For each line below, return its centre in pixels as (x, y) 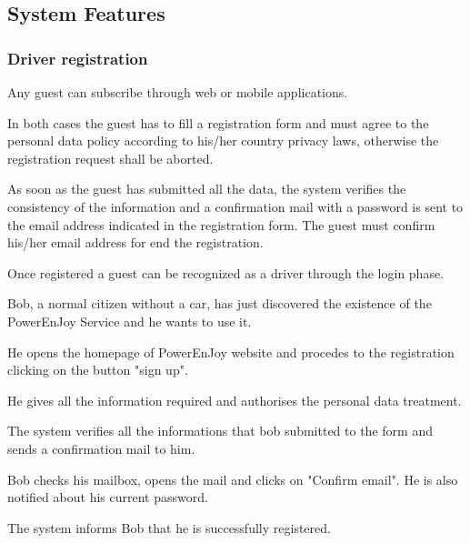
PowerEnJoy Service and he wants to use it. (130, 321)
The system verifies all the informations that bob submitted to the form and (220, 431)
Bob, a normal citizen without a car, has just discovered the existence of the (220, 303)
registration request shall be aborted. (110, 158)
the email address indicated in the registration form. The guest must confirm (221, 224)
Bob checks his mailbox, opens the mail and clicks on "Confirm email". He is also (233, 479)
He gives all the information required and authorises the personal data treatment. (235, 400)
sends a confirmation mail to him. (101, 448)
